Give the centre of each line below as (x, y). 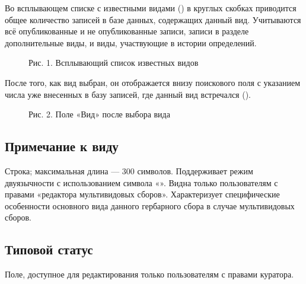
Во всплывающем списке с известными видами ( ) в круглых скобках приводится (151, 8)
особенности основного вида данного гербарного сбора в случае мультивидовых (150, 205)
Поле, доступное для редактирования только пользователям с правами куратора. (149, 274)
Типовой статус (49, 249)
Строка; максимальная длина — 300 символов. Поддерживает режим (129, 170)
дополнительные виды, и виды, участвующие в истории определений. (131, 42)
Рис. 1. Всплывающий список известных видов (114, 63)
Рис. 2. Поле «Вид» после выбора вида (99, 114)
